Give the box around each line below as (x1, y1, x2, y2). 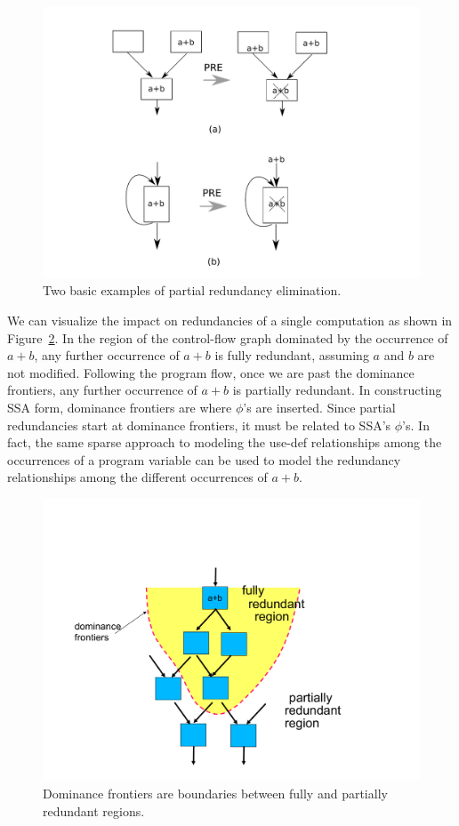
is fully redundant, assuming (214, 346, 369, 365)
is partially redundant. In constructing (232, 381, 442, 399)
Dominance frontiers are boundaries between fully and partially (43, 784, 388, 803)
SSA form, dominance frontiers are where (7, 397, 232, 416)
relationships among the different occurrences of (7, 468, 268, 486)
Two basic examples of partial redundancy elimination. (43, 281, 342, 300)
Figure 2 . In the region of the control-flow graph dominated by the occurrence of (7, 328, 448, 347)
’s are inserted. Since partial (243, 397, 396, 416)
